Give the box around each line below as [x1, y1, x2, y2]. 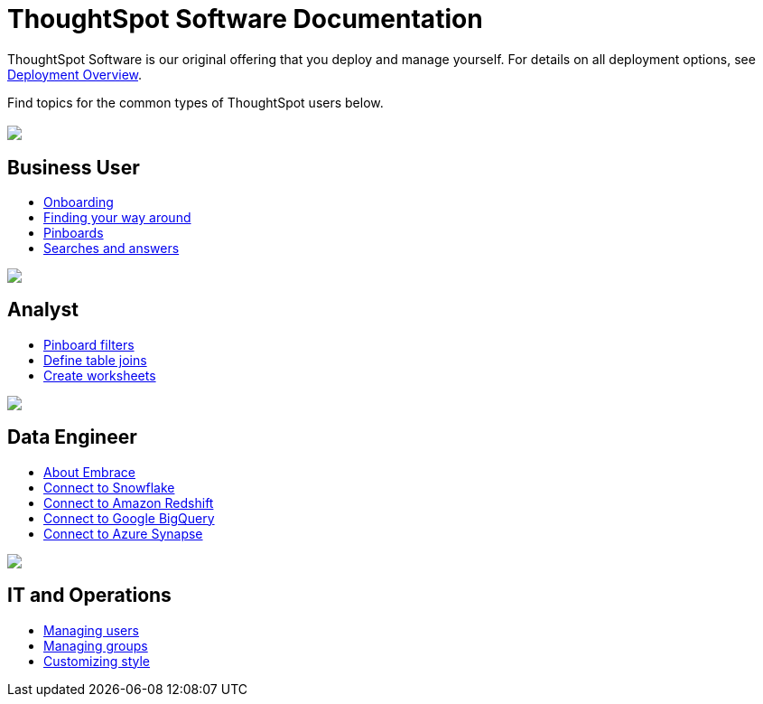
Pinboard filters [43, 336, 135, 352]
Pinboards [43, 225, 104, 241]
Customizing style [43, 652, 151, 669]
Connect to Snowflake [43, 479, 175, 495]
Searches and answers [43, 240, 180, 257]
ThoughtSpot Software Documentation [7, 4, 483, 34]
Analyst [7, 298, 79, 322]
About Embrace [43, 464, 135, 480]
